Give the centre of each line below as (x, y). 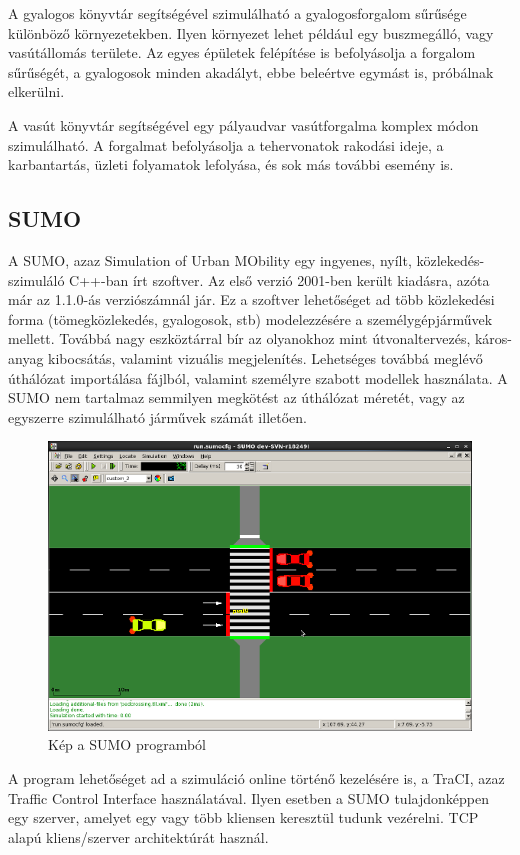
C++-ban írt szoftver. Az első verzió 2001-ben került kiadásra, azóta (279, 279)
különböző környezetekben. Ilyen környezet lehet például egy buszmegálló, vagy (251, 32)
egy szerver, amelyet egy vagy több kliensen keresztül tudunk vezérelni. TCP (243, 817)
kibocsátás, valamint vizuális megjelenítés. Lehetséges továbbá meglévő (265, 357)
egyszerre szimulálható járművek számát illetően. (157, 416)
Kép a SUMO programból (127, 744)
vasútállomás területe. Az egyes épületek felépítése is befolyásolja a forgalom (242, 52)
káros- (493, 338)
